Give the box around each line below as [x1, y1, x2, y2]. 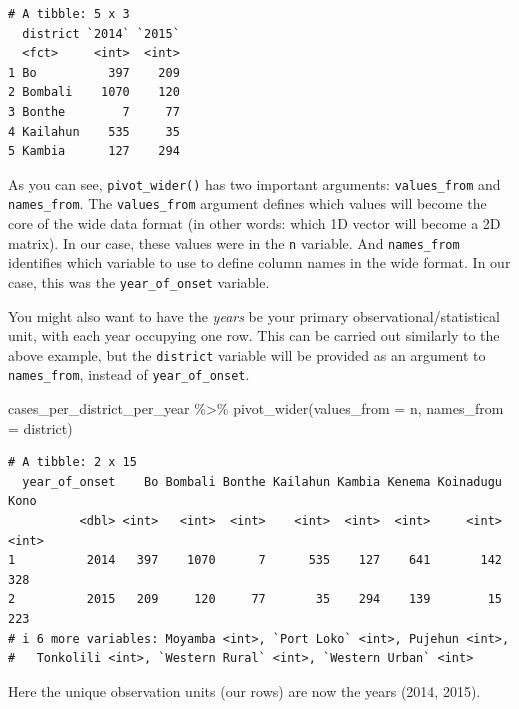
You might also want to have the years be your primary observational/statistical [8, 305, 500, 326]
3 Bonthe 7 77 [8, 104, 180, 119]
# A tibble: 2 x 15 [8, 455, 137, 470]
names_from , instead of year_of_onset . [8, 364, 250, 385]
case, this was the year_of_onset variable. [8, 271, 270, 292]
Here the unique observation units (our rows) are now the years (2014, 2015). [8, 680, 481, 701]
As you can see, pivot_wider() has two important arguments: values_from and [8, 173, 501, 194]
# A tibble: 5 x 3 [8, 7, 130, 21]
